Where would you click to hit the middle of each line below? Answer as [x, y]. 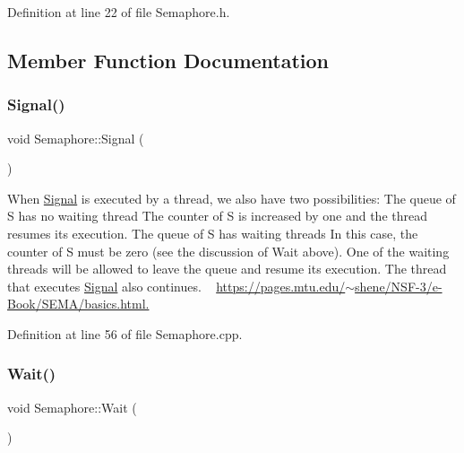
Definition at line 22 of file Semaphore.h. [119, 12]
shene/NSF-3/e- [399, 286]
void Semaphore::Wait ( [72, 407]
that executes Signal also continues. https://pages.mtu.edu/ [176, 286]
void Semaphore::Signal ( [76, 138]
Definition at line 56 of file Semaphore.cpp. [125, 333]
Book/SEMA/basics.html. [78, 304]
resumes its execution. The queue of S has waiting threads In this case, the [213, 233]
